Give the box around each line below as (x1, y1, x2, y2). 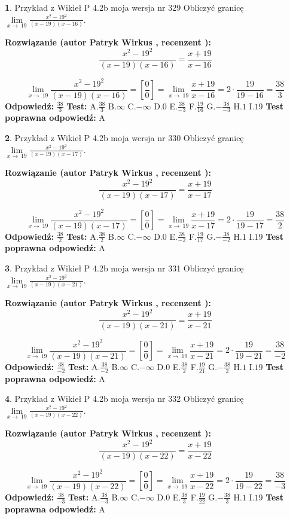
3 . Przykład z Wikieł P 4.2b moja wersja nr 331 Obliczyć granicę (5, 262, 244, 274)
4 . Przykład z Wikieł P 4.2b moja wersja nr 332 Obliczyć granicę (5, 392, 244, 405)
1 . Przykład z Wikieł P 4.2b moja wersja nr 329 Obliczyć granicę (5, 1, 244, 13)
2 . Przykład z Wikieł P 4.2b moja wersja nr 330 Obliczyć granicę (5, 132, 244, 144)
